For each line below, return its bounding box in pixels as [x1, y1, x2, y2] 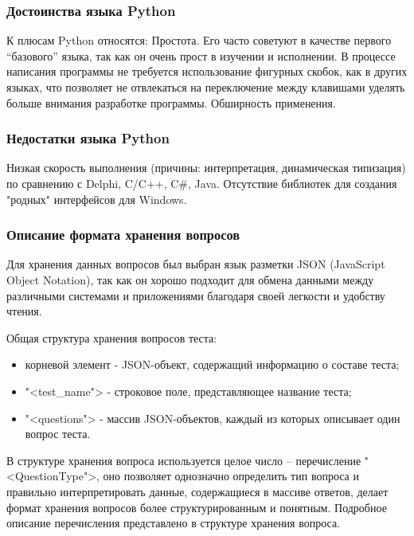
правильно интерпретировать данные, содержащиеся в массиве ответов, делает [6, 483, 389, 499]
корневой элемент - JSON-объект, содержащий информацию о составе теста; [25, 356, 400, 373]
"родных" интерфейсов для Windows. [6, 190, 187, 207]
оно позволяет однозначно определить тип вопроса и [103, 468, 359, 484]
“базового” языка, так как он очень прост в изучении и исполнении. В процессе [6, 47, 396, 64]
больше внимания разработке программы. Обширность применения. [6, 94, 336, 111]
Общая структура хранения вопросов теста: [6, 329, 217, 346]
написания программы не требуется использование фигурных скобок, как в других [6, 63, 408, 80]
